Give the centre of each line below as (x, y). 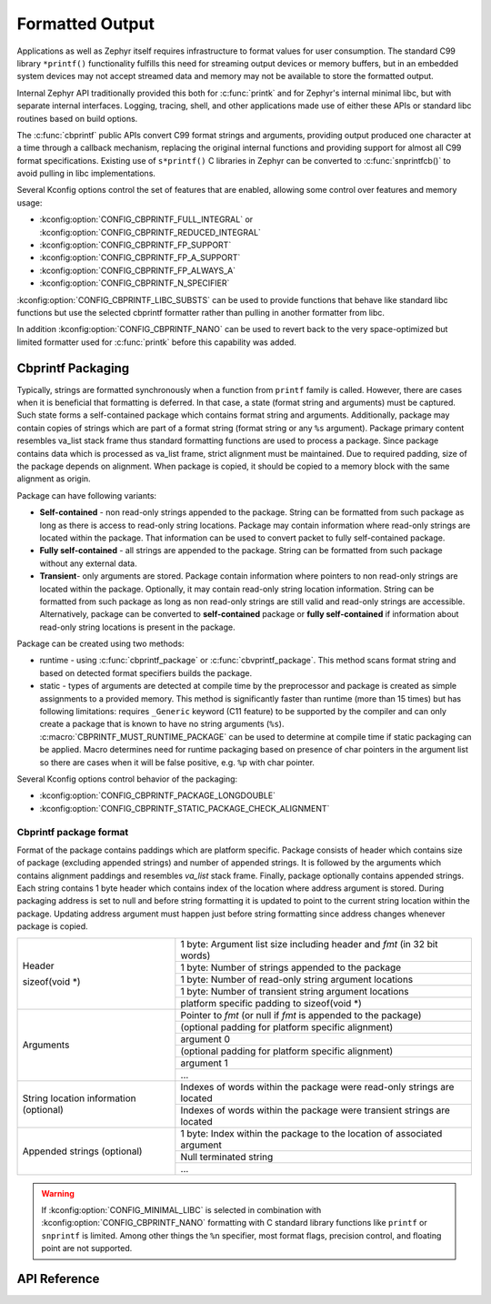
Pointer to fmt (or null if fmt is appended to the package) (301, 1015)
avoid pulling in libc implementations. (86, 174)
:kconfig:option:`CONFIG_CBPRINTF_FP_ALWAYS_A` (138, 270)
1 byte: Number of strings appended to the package (291, 967)
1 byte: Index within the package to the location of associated (311, 1133)
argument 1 (204, 1063)
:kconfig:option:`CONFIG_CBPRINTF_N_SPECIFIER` (135, 283)
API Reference (58, 1279)
